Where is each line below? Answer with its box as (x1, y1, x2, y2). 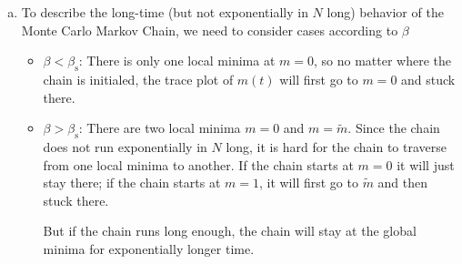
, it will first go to (258, 173, 358, 192)
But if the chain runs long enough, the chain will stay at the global (43, 221, 417, 240)
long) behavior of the (326, 3, 444, 21)
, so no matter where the (313, 51, 451, 70)
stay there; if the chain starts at (43, 173, 221, 192)
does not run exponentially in (43, 137, 207, 156)
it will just (397, 155, 455, 174)
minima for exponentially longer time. (43, 239, 255, 258)
